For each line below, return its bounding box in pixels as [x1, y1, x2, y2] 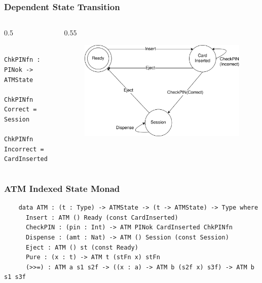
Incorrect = [4, 145, 44, 153]
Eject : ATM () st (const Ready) [25, 244, 138, 251]
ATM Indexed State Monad [4, 182, 120, 194]
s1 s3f [4, 273, 26, 281]
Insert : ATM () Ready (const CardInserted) [25, 214, 178, 221]
